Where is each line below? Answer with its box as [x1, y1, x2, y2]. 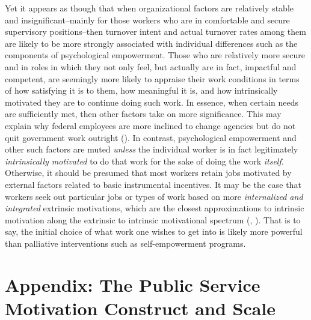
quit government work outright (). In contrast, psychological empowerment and [5, 131, 297, 143]
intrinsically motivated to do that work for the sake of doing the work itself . [5, 154, 284, 167]
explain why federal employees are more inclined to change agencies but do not [5, 119, 296, 131]
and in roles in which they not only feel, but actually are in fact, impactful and [5, 60, 297, 73]
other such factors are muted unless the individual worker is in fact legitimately [5, 143, 298, 155]
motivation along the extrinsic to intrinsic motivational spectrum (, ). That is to [5, 213, 301, 226]
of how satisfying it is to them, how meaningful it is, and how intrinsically [5, 84, 278, 97]
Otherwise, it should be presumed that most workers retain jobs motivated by [5, 166, 292, 179]
